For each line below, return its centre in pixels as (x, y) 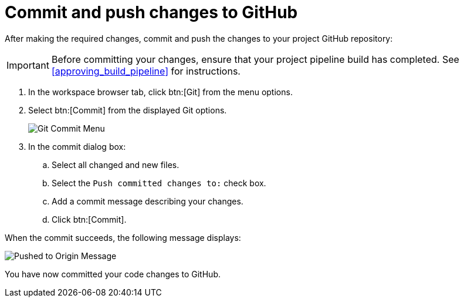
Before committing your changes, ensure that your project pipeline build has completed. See (255, 59)
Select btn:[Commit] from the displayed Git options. (128, 110)
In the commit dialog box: (77, 146)
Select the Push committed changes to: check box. (159, 183)
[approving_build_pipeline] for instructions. (146, 71)
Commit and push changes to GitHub (151, 12)
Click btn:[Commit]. (89, 219)
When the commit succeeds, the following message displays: (123, 237)
